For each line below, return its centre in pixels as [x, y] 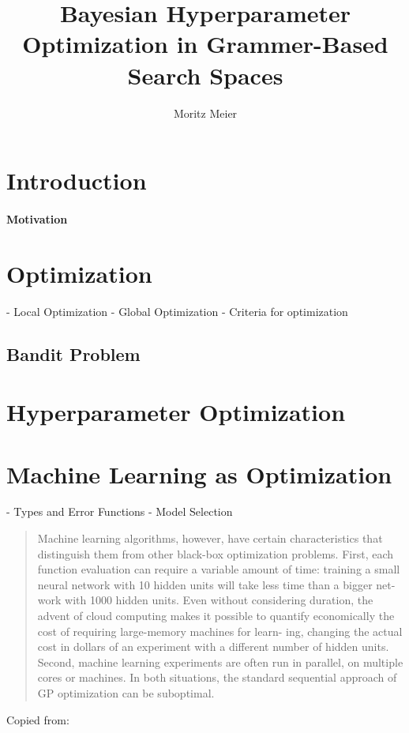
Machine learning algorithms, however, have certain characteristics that [210, 538]
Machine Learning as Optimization [199, 474]
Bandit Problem [73, 353]
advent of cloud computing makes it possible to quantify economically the [216, 616]
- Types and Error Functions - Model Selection [120, 511]
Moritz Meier [205, 113]
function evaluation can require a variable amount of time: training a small [219, 569]
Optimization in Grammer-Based [205, 44]
